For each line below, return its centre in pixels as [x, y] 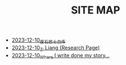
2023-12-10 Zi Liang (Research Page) [56, 48]
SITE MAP [96, 10]
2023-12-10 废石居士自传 [38, 40]
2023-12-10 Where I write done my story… [61, 56]
